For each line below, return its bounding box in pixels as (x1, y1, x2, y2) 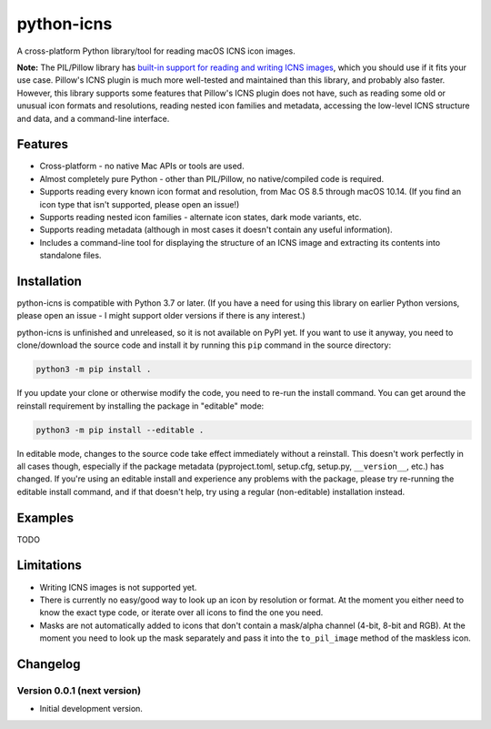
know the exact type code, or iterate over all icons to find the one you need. (39, 607, 324, 618)
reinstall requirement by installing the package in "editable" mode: (16, 400, 265, 411)
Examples (16, 510, 75, 525)
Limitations (16, 558, 82, 573)
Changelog (16, 656, 81, 672)
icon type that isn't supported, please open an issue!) (39, 198, 240, 209)
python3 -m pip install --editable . (35, 424, 205, 435)
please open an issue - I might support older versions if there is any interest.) (16, 310, 306, 321)
